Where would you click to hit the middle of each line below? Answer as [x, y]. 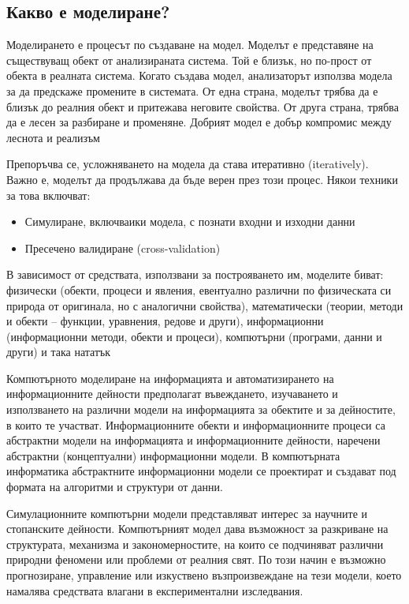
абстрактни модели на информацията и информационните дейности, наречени [193, 440]
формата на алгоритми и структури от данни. [115, 487]
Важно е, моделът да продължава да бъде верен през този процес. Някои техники [202, 179]
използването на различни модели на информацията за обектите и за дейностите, [201, 409]
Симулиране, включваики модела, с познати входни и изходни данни [190, 221]
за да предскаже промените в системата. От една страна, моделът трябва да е [192, 90]
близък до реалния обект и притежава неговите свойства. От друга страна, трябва [203, 106]
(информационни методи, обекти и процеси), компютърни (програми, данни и [194, 336]
